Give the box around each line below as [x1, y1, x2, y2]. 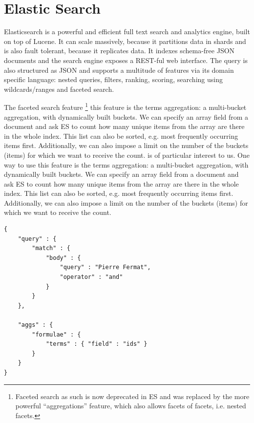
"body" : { [45, 254, 81, 261]
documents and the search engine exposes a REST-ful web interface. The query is [4, 55, 248, 65]
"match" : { [32, 245, 71, 252]
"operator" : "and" [60, 274, 123, 281]
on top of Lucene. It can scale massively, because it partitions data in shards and [4, 36, 246, 46]
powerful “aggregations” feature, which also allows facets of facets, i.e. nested [15, 401, 246, 411]
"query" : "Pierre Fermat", [60, 264, 151, 271]
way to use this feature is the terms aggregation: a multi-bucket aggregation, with [4, 159, 249, 169]
